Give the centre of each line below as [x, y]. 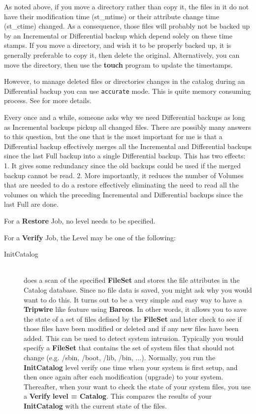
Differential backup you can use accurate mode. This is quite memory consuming [128, 91]
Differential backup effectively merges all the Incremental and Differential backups [128, 146]
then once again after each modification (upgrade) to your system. [124, 377]
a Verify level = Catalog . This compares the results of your [118, 396]
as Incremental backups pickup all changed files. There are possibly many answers [128, 127]
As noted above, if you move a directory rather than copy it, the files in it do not [127, 6]
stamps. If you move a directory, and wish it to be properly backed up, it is [118, 45]
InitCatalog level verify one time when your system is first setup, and [131, 367]
